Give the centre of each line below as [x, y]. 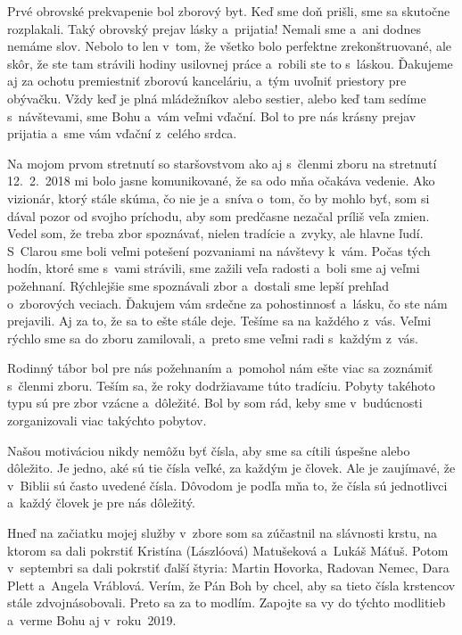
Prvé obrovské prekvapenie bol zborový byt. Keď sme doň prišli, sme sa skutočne [229, 11]
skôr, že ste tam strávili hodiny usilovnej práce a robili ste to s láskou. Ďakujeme [230, 63]
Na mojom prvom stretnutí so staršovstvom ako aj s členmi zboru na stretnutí [222, 163]
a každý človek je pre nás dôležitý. [101, 503]
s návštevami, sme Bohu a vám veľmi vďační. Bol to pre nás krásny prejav [212, 115]
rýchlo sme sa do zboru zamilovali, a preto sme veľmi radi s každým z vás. [213, 338]
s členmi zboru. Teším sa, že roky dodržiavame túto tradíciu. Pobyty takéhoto [221, 385]
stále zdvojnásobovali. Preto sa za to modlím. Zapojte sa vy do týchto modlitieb [227, 602]
